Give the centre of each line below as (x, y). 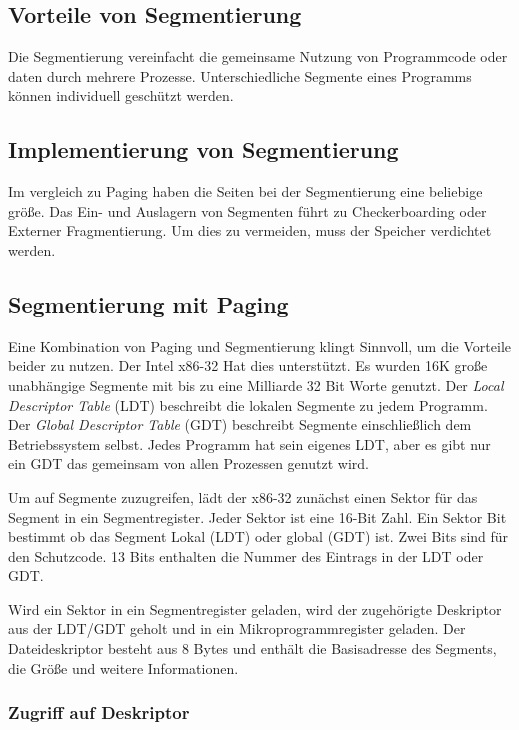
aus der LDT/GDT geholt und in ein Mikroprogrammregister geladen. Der (237, 628)
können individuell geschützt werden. (121, 95)
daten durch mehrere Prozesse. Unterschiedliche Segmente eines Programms (240, 75)
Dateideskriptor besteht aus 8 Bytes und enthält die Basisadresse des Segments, (252, 648)
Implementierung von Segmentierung (203, 149)
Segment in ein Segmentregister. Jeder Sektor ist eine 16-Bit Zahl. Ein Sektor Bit (257, 516)
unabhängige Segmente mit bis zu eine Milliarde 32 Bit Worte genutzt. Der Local (256, 384)
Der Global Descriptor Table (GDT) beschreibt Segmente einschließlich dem (240, 424)
